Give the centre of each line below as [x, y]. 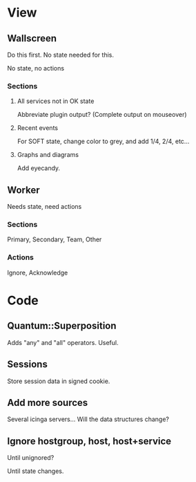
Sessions [28, 364]
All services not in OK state [56, 101]
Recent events [38, 128]
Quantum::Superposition [62, 326]
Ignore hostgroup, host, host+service [89, 441]
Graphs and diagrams [48, 155]
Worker [23, 190]
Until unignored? [31, 458]
